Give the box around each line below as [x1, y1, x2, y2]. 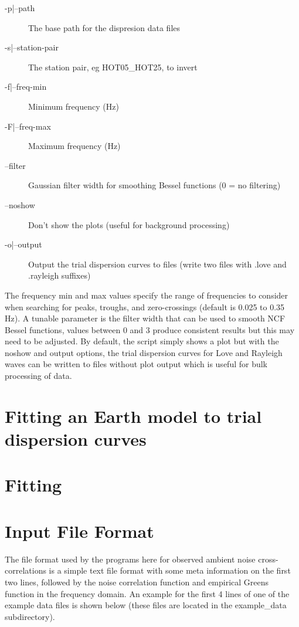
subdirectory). [5, 610, 55, 622]
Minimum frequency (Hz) [28, 100, 119, 112]
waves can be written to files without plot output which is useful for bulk [5, 358, 268, 370]
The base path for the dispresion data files [28, 21, 180, 33]
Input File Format [5, 518, 154, 543]
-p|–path [5, 2, 35, 13]
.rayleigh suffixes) [28, 269, 91, 282]
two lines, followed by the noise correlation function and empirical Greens [5, 575, 269, 588]
